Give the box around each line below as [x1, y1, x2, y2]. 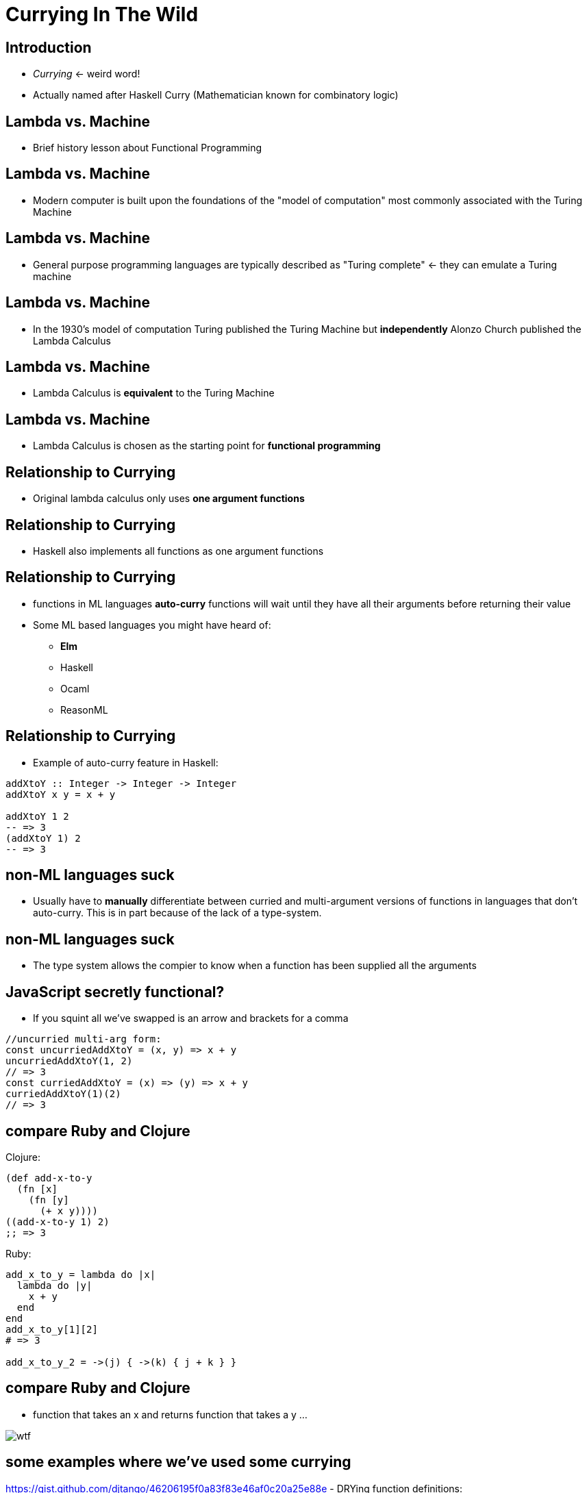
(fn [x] [16, 1183, 58, 1194]
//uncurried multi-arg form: [5, 1033, 162, 1045]
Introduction [5, 38, 92, 56]
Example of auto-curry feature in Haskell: [33, 756, 218, 768]
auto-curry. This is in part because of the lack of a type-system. [33, 907, 322, 919]
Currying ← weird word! [33, 68, 140, 80]
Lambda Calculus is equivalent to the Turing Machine [33, 387, 275, 399]
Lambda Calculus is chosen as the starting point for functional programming [33, 440, 381, 452]
